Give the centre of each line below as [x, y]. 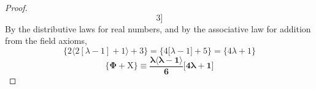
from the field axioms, [46, 41]
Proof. [16, 7]
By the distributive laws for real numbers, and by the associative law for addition [158, 28]
